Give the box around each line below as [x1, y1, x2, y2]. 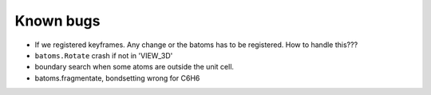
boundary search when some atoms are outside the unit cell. [34, 62, 235, 72]
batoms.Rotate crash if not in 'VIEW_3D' [34, 50, 173, 60]
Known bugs [14, 12, 101, 30]
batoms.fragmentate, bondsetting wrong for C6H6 [34, 73, 200, 83]
